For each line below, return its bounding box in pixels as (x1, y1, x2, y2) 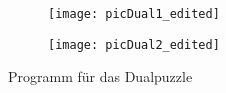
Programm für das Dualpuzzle (8, 66, 193, 87)
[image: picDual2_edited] (48, 37, 220, 52)
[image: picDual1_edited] (48, 7, 220, 21)
